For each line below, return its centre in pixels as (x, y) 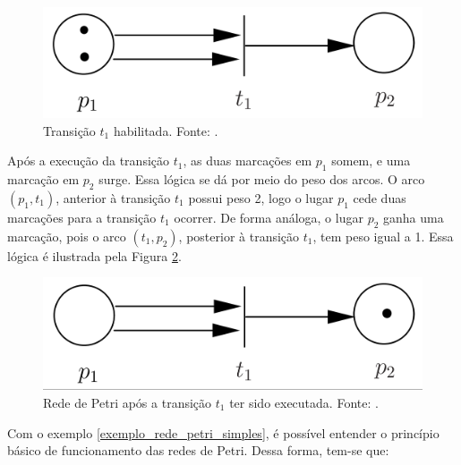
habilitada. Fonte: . (166, 130)
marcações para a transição (82, 217)
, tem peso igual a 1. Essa (383, 236)
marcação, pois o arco (67, 236)
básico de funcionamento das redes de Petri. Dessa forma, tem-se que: (198, 450)
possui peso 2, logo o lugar (261, 198)
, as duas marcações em (248, 161)
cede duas (380, 198)
